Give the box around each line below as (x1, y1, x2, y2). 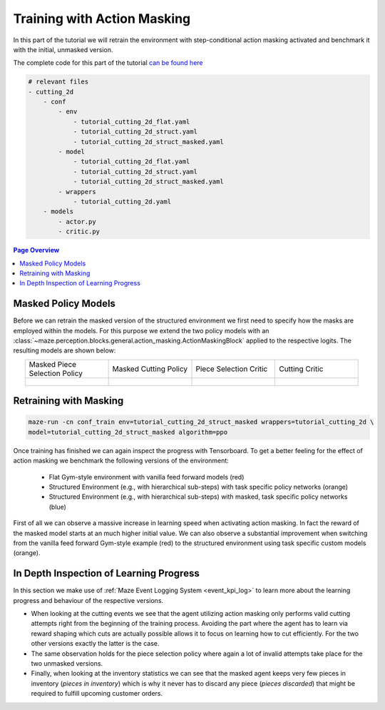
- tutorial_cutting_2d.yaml (73, 198, 171, 206)
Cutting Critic (279, 364, 324, 374)
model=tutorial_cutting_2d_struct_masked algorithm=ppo (28, 428, 228, 436)
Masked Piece (29, 359, 77, 369)
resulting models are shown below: (13, 346, 116, 355)
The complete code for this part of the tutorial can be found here (13, 59, 203, 67)
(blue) (48, 502, 67, 511)
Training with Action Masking (13, 11, 191, 26)
